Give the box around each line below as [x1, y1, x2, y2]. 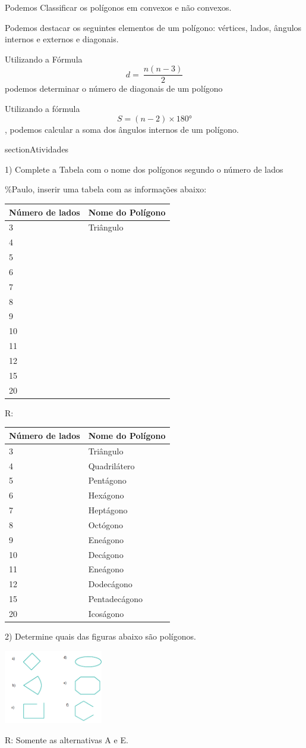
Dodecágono [88, 578, 133, 590]
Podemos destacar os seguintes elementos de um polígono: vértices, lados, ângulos [5, 21, 302, 33]
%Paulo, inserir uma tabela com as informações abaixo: [5, 183, 207, 195]
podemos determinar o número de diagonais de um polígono [5, 82, 223, 95]
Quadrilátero [88, 459, 135, 472]
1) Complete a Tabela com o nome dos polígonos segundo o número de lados [5, 163, 283, 175]
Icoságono [88, 607, 124, 619]
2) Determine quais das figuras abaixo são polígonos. [5, 630, 196, 643]
